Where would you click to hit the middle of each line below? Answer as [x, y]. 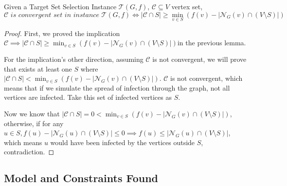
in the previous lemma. [212, 43]
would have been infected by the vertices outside [123, 142]
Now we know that [32, 113]
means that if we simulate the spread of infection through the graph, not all [117, 87]
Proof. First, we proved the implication [62, 33]
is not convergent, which [206, 78]
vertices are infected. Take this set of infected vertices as [88, 97]
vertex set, [187, 6]
